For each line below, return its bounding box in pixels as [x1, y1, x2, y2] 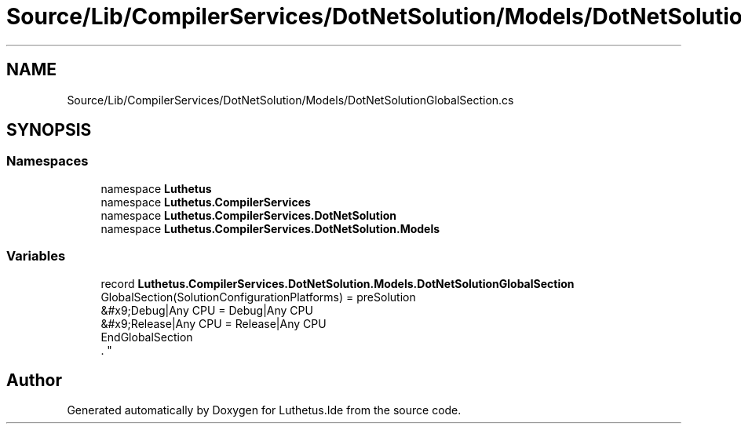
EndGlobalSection [100, 330, 193, 344]
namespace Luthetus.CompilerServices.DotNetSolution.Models [100, 221, 440, 235]
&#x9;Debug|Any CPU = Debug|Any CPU [100, 303, 313, 317]
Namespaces [6, 153, 89, 169]
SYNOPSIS [6, 120, 92, 140]
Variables [6, 248, 66, 264]
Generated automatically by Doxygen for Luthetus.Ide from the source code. [67, 403, 462, 417]
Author [6, 370, 62, 390]
